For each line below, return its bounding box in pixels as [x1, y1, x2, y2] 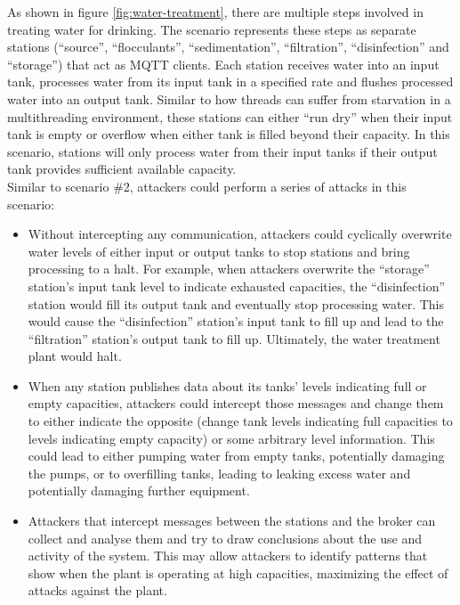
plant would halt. [28, 347, 122, 365]
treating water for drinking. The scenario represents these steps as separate [7, 20, 416, 38]
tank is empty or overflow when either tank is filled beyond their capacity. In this [7, 125, 450, 143]
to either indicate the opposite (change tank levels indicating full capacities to [28, 412, 453, 430]
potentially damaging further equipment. [28, 481, 250, 500]
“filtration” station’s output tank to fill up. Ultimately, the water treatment [28, 329, 440, 347]
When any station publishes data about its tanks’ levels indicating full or [28, 376, 427, 395]
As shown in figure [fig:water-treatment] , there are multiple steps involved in [7, 3, 424, 20]
